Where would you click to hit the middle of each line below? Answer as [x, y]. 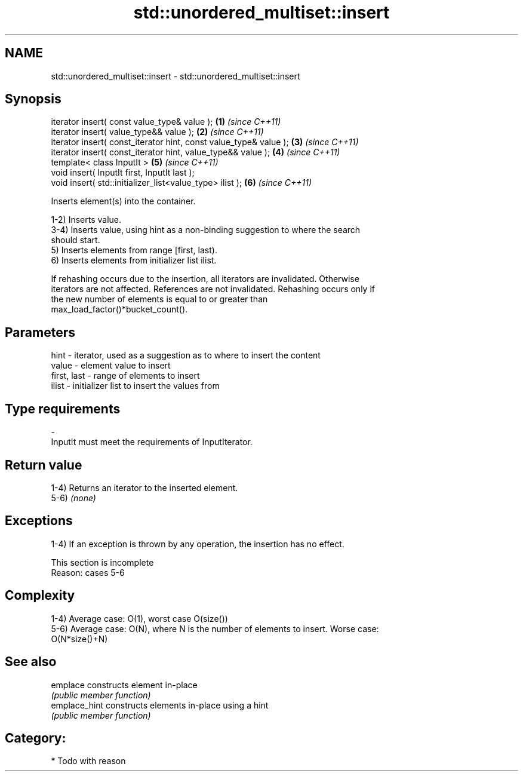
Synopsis [33, 99]
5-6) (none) [73, 498]
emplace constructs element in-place [124, 685]
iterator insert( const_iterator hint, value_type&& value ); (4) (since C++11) [196, 152]
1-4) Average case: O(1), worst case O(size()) [139, 618]
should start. [76, 240]
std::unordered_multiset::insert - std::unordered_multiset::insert [176, 76]
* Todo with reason [88, 761]
